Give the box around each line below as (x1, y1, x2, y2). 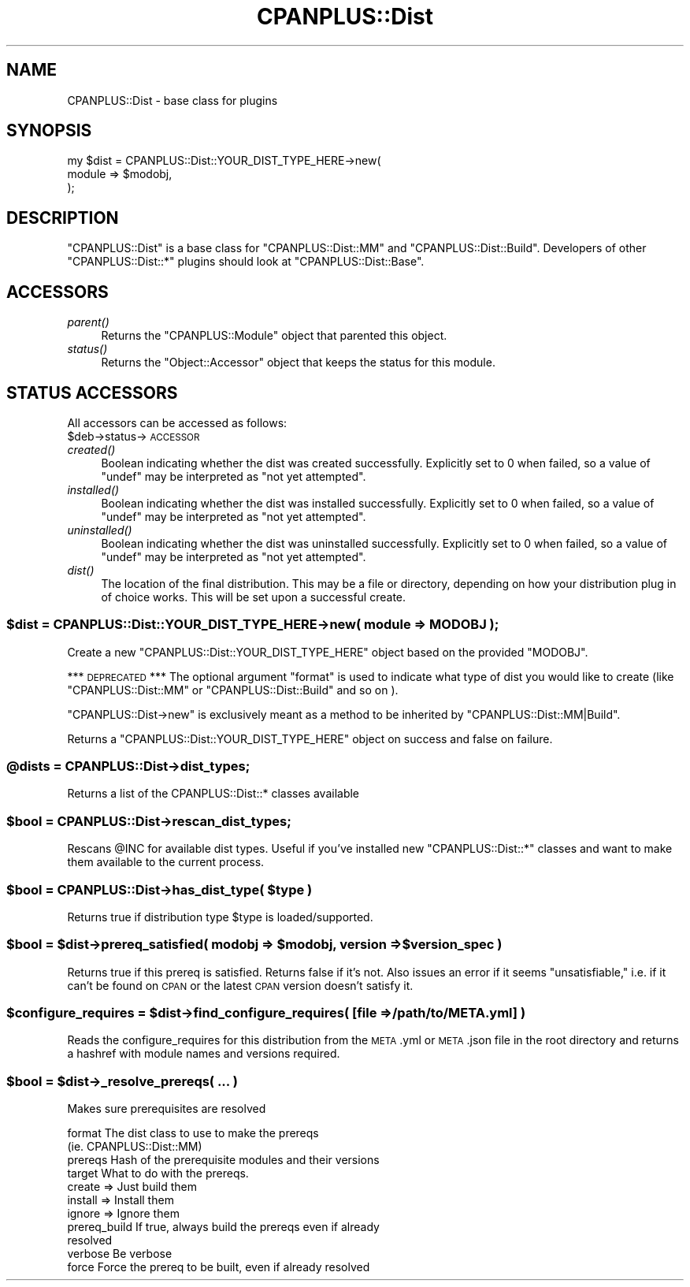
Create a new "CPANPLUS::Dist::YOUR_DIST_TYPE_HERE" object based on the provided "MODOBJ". (67, 645, 588, 659)
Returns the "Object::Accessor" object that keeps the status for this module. (101, 355, 495, 370)
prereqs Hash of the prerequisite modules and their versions (67, 1153, 380, 1167)
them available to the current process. (67, 855, 265, 869)
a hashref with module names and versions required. (67, 1047, 340, 1061)
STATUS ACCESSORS (6, 382, 178, 403)
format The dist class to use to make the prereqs (67, 1126, 319, 1140)
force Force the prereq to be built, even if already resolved (67, 1260, 370, 1274)
